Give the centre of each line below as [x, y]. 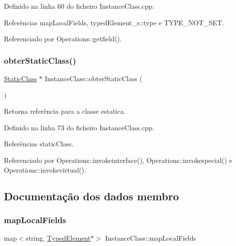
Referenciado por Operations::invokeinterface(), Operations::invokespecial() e [118, 160]
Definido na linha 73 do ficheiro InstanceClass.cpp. [79, 127]
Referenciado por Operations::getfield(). [63, 39]
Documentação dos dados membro [92, 196]
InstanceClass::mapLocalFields [151, 238]
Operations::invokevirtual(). [45, 169]
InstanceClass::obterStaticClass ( [93, 78]
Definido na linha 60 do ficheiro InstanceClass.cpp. [79, 6]
